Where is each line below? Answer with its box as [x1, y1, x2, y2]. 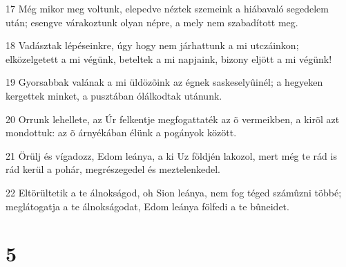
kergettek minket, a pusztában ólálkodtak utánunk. [6, 88, 222, 102]
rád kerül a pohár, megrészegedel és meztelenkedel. [6, 162, 220, 176]
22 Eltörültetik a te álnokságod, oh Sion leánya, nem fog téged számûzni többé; [6, 185, 342, 199]
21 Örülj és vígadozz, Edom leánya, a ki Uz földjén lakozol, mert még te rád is [6, 148, 337, 163]
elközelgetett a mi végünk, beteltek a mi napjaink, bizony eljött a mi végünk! [6, 51, 332, 66]
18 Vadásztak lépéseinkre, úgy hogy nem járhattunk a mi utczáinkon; [6, 38, 299, 53]
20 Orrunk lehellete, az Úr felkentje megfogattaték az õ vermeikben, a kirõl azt [6, 111, 340, 126]
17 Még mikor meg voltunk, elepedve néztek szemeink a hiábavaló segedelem [6, 1, 329, 15]
